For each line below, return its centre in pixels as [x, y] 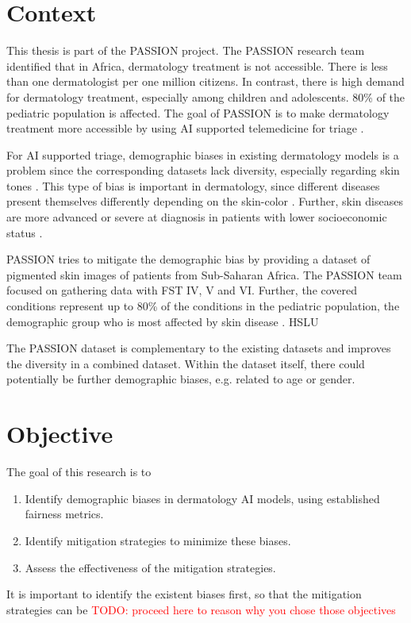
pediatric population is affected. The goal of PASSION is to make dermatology [198, 112]
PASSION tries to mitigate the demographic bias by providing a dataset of [188, 259]
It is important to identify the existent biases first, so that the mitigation [184, 594]
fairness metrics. [64, 514]
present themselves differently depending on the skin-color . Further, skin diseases [205, 201]
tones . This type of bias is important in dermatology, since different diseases [193, 185]
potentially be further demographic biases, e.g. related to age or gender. [181, 379]
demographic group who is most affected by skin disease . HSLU [163, 321]
